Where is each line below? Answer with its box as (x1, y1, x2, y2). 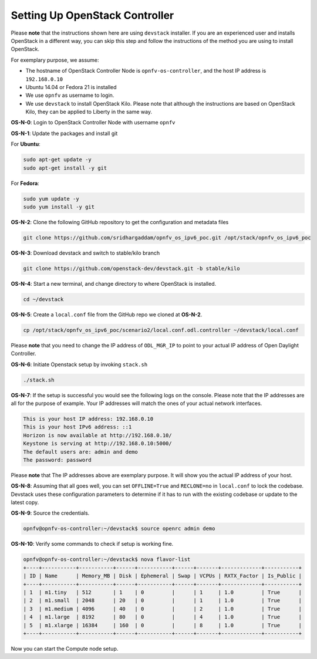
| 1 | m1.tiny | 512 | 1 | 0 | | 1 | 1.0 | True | (23, 589, 302, 596)
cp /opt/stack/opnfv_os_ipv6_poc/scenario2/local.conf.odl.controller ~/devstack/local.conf (23, 326, 299, 333)
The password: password (23, 457, 92, 463)
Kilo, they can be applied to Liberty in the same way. (25, 109, 153, 116)
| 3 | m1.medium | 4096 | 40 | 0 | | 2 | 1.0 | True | (23, 605, 302, 612)
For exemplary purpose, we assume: (11, 56, 99, 63)
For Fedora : (11, 180, 39, 187)
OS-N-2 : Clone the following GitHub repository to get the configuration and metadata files (11, 218, 229, 225)
